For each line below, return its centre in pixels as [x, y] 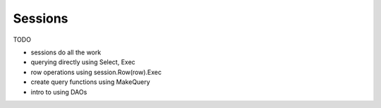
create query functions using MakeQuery [91, 82]
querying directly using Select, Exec [83, 62]
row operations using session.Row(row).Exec [96, 72]
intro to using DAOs [59, 92]
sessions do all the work [66, 52]
